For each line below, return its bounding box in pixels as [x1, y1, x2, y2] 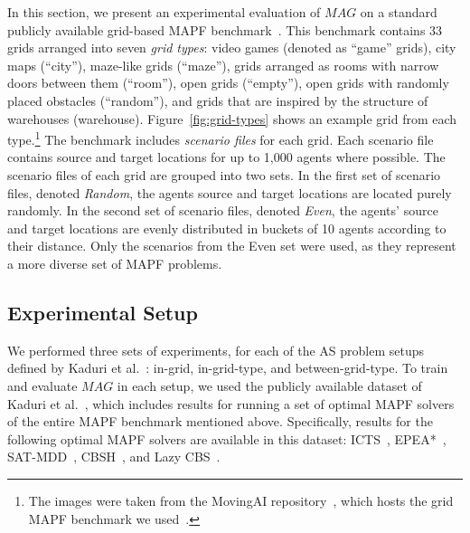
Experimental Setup [7, 298, 198, 326]
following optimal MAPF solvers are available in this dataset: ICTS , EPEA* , [7, 429, 446, 448]
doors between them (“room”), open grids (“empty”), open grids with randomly [7, 73, 449, 92]
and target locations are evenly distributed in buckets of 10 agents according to [7, 218, 446, 237]
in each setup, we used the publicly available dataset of [117, 376, 422, 395]
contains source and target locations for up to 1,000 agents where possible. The [7, 148, 446, 167]
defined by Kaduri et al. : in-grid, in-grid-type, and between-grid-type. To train [7, 358, 448, 377]
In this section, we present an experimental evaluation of [7, 3, 321, 21]
